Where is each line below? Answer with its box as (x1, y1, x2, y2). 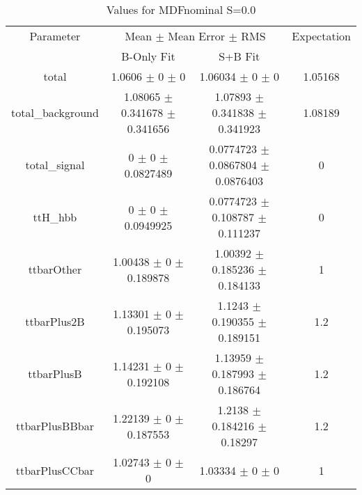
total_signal (25, 157, 85, 173)
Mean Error (168, 28, 226, 44)
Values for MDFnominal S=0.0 (106, 1, 256, 17)
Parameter (29, 28, 81, 44)
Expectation (292, 28, 351, 44)
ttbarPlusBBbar (15, 418, 94, 434)
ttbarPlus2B (25, 313, 85, 329)
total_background (11, 104, 99, 120)
